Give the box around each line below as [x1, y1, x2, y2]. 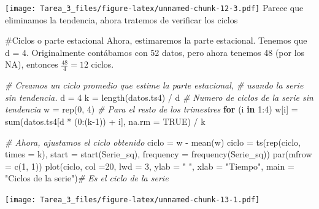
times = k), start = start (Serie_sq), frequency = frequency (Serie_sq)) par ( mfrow [5, 148, 312, 160]
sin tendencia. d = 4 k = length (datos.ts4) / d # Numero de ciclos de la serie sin [5, 90, 313, 103]
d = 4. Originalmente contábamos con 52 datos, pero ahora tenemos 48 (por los [5, 45, 305, 58]
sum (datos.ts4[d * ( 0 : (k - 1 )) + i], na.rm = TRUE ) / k [5, 115, 206, 128]
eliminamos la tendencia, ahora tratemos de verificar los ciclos [5, 13, 238, 26]
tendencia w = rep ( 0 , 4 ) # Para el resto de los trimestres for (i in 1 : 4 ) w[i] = [5, 103, 298, 116]
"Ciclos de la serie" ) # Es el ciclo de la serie [5, 172, 169, 184]
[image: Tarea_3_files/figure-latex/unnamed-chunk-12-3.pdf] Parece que [5, 1, 304, 14]
